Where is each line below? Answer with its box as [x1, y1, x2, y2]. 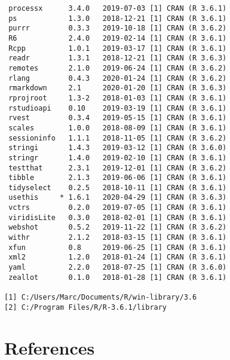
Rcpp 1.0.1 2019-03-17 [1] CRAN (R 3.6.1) [8, 44, 227, 53]
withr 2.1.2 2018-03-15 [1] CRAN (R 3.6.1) [8, 233, 227, 242]
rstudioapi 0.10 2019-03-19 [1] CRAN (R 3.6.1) [8, 103, 227, 112]
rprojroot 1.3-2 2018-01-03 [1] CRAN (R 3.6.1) [8, 93, 227, 102]
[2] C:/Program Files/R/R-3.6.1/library [4, 303, 167, 312]
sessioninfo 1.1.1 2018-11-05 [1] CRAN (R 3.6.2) [8, 133, 227, 142]
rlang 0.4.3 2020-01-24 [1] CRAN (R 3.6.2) [8, 74, 227, 83]
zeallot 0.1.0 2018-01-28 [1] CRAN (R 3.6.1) [8, 273, 227, 282]
